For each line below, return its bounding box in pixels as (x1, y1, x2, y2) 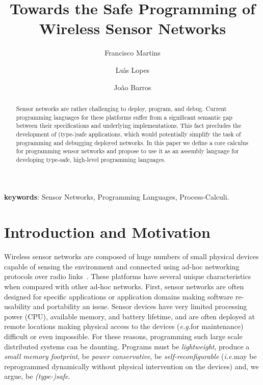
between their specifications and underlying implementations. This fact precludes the (16, 121, 242, 130)
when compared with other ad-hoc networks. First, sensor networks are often (4, 281, 244, 291)
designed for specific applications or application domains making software (4, 291, 233, 301)
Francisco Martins (104, 47, 161, 58)
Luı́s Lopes (115, 64, 150, 75)
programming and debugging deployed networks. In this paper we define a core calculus (16, 138, 248, 147)
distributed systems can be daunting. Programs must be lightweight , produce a (4, 341, 250, 351)
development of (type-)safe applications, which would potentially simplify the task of (16, 129, 241, 138)
